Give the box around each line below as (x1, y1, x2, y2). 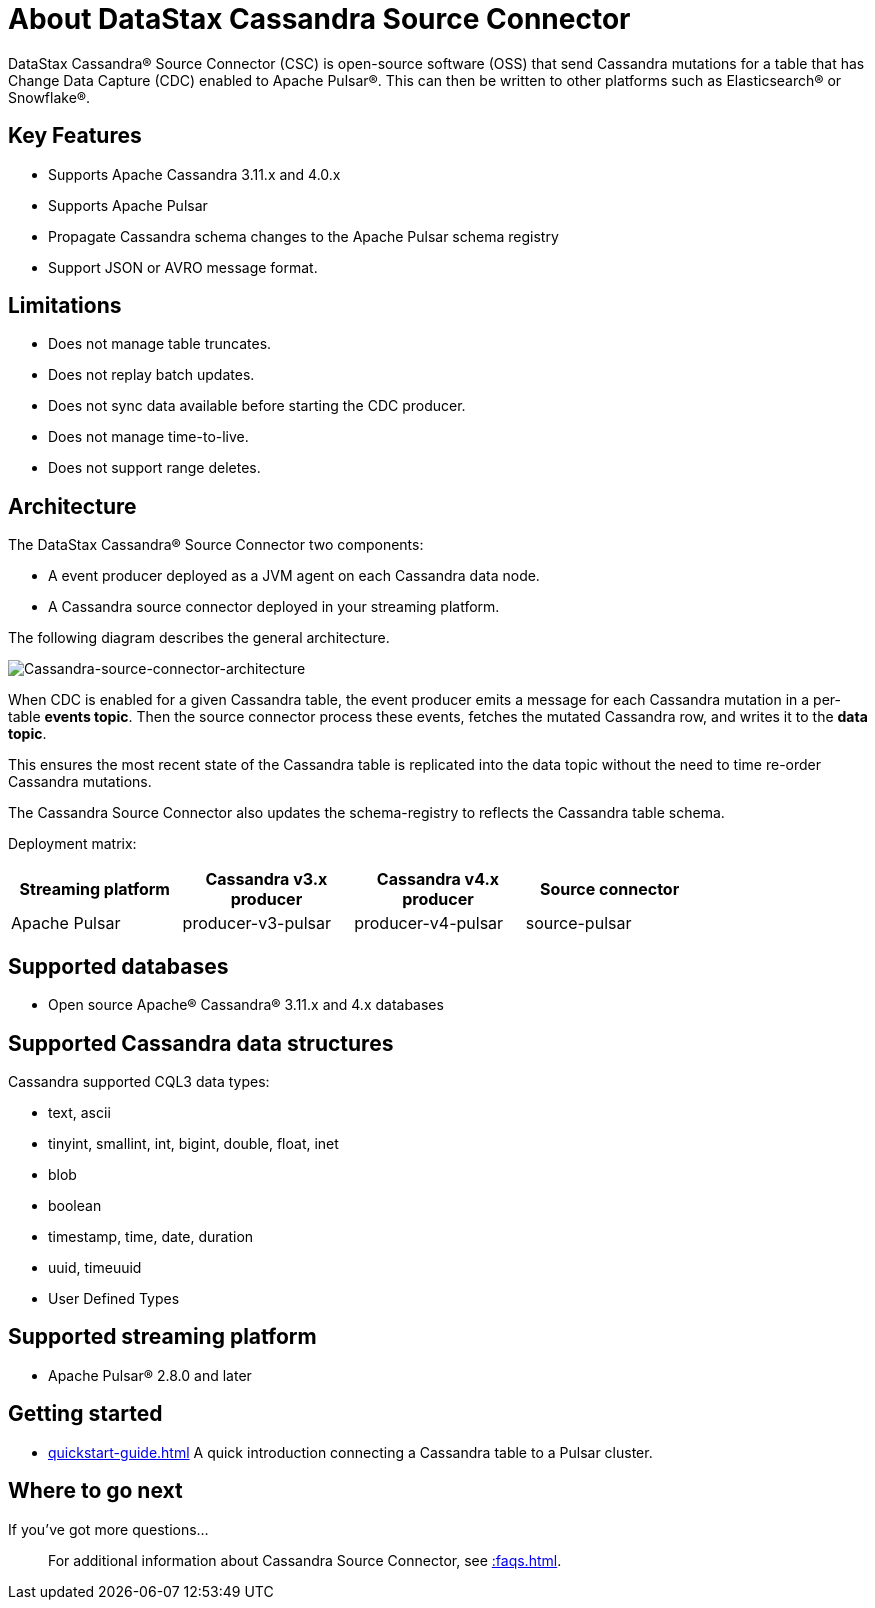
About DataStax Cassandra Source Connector (8, 2, 631, 36)
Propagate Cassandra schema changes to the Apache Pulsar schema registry (48, 227, 559, 245)
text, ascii (48, 1103, 111, 1121)
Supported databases (8, 953, 229, 979)
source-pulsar (525, 913, 632, 934)
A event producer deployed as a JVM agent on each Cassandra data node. (48, 567, 540, 585)
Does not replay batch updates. (48, 366, 255, 384)
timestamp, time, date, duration (48, 1227, 254, 1245)
